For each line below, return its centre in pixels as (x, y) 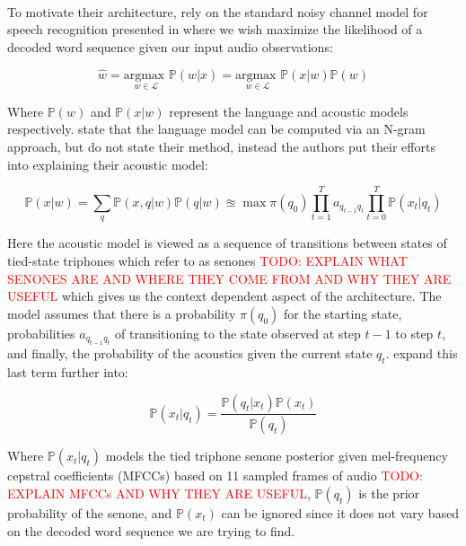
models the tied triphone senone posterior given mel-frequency (277, 456)
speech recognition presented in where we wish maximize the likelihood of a (215, 29)
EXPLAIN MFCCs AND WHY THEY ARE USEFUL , (159, 493)
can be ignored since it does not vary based (340, 513)
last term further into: (68, 371)
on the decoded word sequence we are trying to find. (151, 530)
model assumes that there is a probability (122, 313)
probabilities (41, 333)
